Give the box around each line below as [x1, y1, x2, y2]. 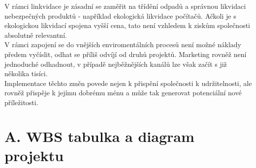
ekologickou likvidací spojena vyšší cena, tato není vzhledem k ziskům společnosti [4, 20, 250, 30]
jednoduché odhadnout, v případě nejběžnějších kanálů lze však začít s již [4, 58, 227, 69]
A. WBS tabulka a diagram [4, 126, 194, 146]
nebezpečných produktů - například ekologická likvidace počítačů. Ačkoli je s [4, 10, 236, 21]
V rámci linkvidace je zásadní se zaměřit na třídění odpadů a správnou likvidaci [4, 1, 246, 11]
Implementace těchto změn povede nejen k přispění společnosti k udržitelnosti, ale [4, 78, 252, 88]
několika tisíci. [4, 68, 48, 79]
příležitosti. [4, 97, 38, 107]
